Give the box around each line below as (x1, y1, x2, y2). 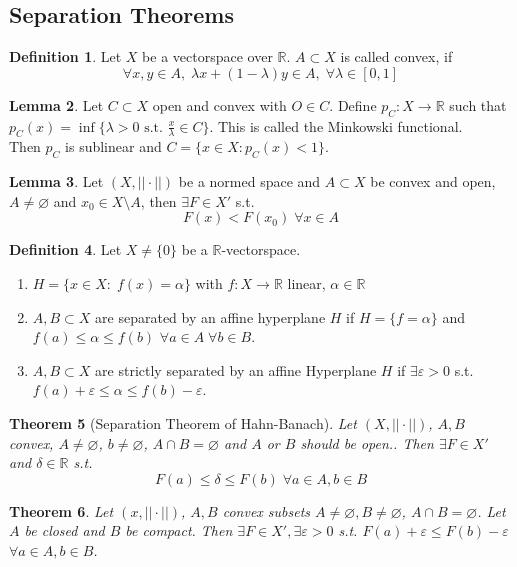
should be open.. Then (300, 432, 434, 453)
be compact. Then (125, 520, 233, 541)
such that (449, 94, 507, 115)
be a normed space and (178, 171, 321, 192)
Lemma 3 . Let (9, 171, 104, 192)
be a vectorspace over (142, 46, 273, 67)
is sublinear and (65, 136, 162, 157)
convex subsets (222, 500, 311, 521)
